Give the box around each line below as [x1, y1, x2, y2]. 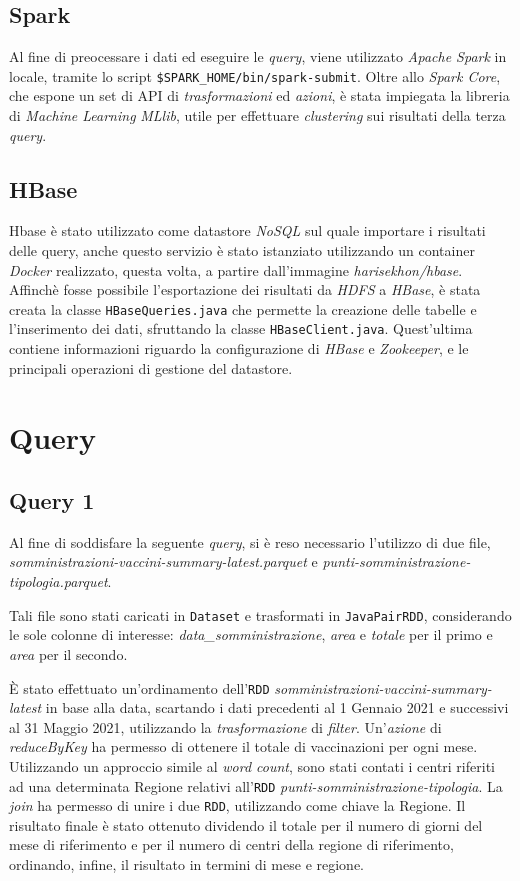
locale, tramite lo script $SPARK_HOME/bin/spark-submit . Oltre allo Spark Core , [9, 65, 501, 86]
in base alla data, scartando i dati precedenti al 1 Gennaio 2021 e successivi [45, 697, 509, 718]
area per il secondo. [9, 643, 128, 664]
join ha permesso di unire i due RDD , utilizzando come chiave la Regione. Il [9, 795, 466, 816]
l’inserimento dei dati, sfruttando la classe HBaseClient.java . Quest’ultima [9, 318, 473, 339]
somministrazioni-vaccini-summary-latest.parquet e [9, 551, 318, 572]
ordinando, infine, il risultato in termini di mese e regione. [9, 854, 365, 875]
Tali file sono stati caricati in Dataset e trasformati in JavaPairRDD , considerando [9, 604, 512, 625]
